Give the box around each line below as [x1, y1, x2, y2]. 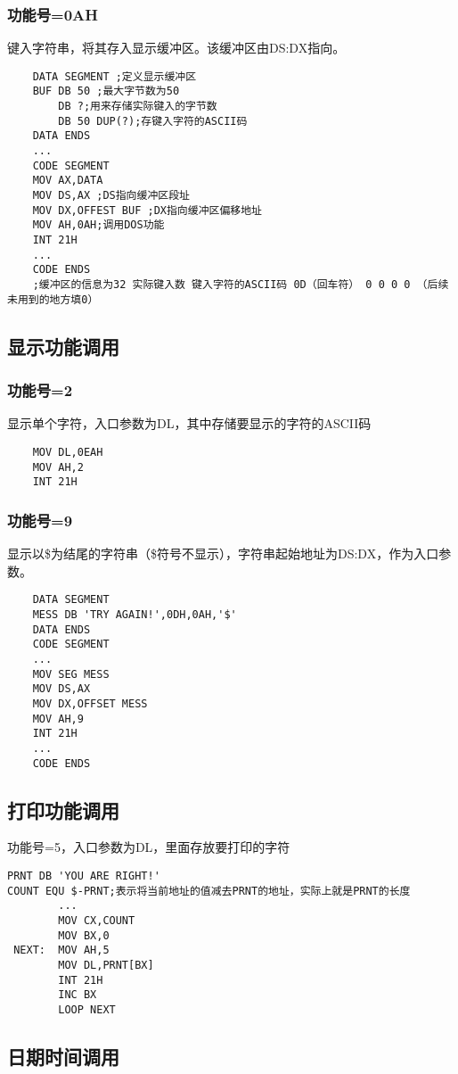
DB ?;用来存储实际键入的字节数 [58, 100, 217, 113]
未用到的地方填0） [7, 293, 99, 306]
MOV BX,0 [58, 929, 110, 942]
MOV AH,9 [32, 712, 84, 725]
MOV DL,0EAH [32, 445, 103, 459]
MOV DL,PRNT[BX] [58, 958, 154, 971]
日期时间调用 [7, 1042, 119, 1070]
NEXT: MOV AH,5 [13, 944, 110, 957]
